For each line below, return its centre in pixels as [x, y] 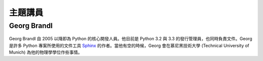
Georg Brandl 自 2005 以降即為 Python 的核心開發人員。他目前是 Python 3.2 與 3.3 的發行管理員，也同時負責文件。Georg [131, 39]
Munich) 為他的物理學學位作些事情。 [46, 52]
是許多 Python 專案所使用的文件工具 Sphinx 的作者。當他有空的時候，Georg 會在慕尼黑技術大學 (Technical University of [129, 46]
